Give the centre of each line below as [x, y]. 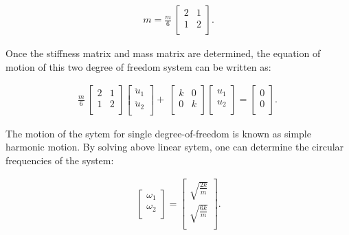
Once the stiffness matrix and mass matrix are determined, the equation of [163, 53]
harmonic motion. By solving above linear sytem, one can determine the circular [175, 147]
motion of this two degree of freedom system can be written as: [138, 66]
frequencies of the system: [60, 160]
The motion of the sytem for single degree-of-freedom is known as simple [158, 133]
